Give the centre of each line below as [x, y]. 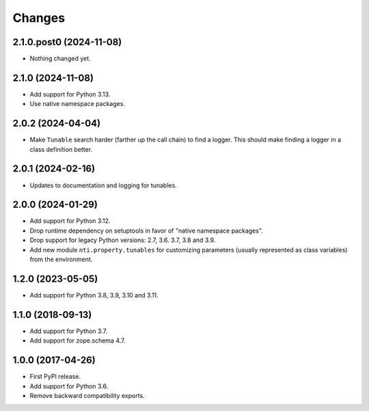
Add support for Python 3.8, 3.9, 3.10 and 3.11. [94, 295]
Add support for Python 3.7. [69, 331]
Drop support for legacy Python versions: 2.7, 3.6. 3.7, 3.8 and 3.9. [123, 240]
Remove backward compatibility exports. [87, 395]
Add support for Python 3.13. [70, 94]
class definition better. [61, 149]
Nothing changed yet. [60, 59]
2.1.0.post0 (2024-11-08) [67, 42]
